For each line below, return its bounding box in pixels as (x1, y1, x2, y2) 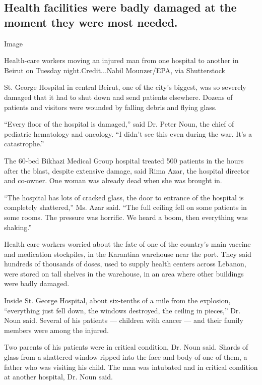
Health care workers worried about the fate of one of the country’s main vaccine (4, 239, 251, 249)
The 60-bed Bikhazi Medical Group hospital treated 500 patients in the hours (4, 155, 244, 166)
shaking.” (4, 222, 32, 232)
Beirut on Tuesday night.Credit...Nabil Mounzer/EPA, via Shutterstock (4, 65, 225, 75)
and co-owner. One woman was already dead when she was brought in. (4, 175, 222, 186)
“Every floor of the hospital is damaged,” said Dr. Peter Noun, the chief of (4, 119, 234, 129)
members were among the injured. (4, 324, 109, 335)
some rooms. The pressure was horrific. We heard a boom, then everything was (4, 211, 248, 222)
